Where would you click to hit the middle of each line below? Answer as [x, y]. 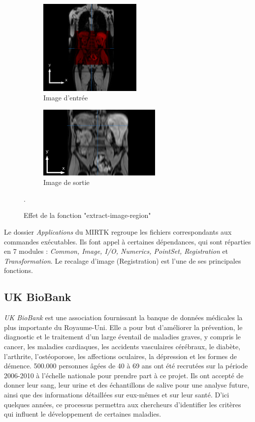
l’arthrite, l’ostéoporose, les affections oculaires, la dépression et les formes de [120, 356]
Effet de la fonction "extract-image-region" [87, 215]
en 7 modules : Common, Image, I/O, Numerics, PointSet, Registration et [116, 251]
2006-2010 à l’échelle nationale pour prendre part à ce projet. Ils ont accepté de [124, 375]
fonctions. [18, 270]
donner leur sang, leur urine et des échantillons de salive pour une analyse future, [127, 385]
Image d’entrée [66, 98]
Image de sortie [66, 182]
